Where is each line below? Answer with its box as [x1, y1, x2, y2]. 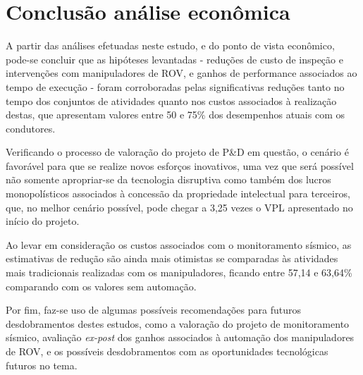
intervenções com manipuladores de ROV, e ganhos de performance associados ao [6, 66, 357, 80]
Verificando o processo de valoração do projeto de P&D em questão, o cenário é [6, 145, 349, 159]
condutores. [6, 121, 56, 135]
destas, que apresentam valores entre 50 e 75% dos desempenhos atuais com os [6, 107, 345, 122]
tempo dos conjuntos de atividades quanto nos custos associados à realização [6, 93, 337, 108]
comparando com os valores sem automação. [6, 278, 197, 293]
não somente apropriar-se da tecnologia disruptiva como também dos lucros [6, 172, 331, 187]
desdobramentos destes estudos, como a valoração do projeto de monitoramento [6, 316, 350, 331]
